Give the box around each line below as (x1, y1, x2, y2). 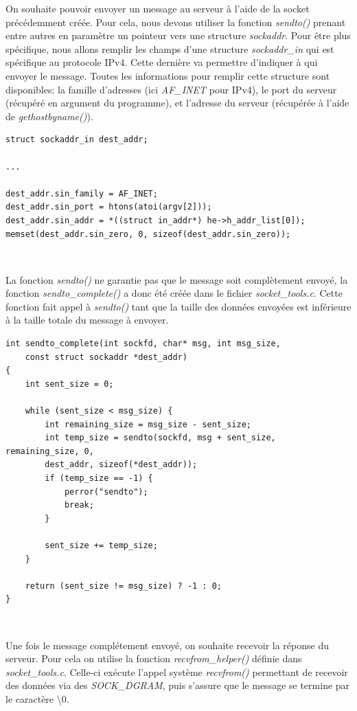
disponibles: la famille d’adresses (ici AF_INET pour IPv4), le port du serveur (5, 82, 337, 96)
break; (64, 500, 94, 510)
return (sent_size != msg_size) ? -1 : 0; (25, 580, 222, 591)
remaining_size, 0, (5, 446, 94, 456)
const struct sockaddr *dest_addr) (25, 352, 187, 362)
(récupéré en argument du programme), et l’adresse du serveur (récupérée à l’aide (5, 95, 349, 110)
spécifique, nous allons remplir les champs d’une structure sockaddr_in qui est (5, 41, 334, 56)
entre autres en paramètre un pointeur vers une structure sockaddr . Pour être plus (5, 28, 351, 43)
